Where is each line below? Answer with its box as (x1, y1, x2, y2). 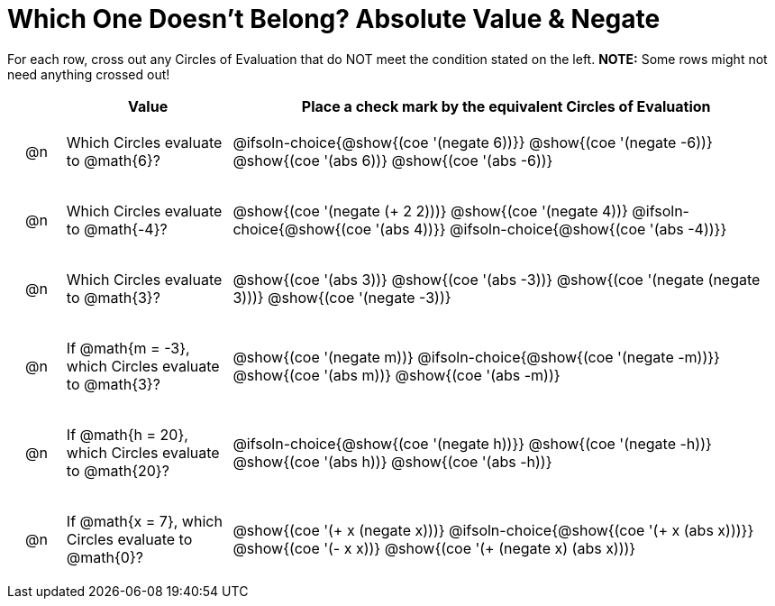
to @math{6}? (66, 151, 160, 170)
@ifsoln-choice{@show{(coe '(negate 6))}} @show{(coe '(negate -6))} (232, 133, 713, 151)
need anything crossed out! (7, 66, 170, 82)
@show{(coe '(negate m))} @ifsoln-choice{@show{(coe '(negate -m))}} (232, 347, 720, 366)
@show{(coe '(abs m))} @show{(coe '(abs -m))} (232, 365, 561, 384)
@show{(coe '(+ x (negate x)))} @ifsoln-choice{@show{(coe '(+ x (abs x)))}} (232, 520, 754, 539)
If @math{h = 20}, (66, 425, 188, 444)
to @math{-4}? (66, 219, 168, 238)
